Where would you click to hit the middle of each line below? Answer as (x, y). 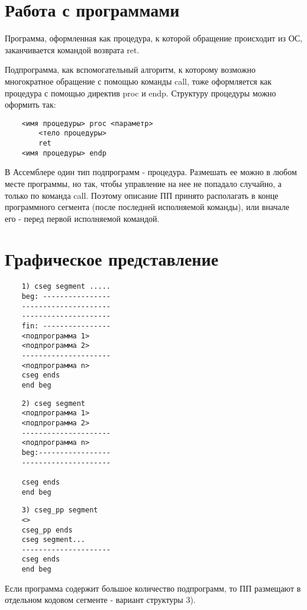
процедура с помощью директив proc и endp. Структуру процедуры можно (140, 93)
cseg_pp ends (47, 530)
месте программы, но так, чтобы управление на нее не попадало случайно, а (143, 183)
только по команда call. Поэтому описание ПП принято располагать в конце (142, 195)
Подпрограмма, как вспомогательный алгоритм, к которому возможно (130, 70)
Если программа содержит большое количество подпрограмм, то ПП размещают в (153, 588)
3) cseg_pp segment (60, 510)
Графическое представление (112, 259)
